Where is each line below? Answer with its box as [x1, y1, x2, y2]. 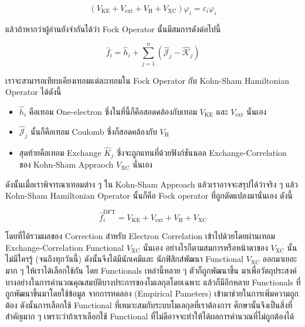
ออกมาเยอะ [262, 253, 297, 265]
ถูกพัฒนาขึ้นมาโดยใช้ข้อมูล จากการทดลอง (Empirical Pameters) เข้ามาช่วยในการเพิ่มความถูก [5, 287, 299, 299]
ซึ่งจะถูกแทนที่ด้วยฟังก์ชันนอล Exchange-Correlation [116, 146, 287, 158]
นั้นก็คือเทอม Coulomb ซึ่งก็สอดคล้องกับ [30, 125, 157, 137]
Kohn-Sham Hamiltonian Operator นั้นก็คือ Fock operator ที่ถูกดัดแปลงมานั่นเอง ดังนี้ [5, 189, 293, 202]
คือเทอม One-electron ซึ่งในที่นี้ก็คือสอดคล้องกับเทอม [29, 105, 197, 117]
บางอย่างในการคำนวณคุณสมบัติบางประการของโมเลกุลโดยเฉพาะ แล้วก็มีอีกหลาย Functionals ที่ [5, 275, 301, 288]
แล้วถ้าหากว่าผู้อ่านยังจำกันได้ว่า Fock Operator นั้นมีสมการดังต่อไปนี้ [5, 22, 221, 35]
